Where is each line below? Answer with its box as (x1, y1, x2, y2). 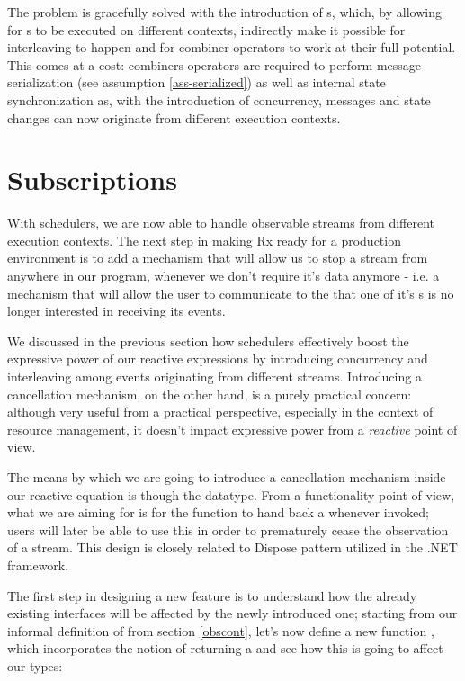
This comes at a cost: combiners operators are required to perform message (7, 55, 422, 74)
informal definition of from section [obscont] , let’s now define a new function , (7, 621, 434, 640)
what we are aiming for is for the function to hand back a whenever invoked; (7, 503, 429, 522)
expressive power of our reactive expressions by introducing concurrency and (7, 349, 428, 368)
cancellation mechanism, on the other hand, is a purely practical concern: (7, 384, 412, 403)
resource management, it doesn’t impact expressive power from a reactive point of (7, 419, 458, 438)
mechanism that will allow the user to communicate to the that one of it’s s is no (7, 283, 454, 302)
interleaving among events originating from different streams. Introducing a (7, 367, 422, 386)
